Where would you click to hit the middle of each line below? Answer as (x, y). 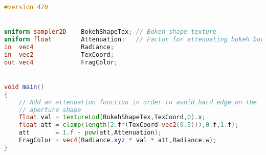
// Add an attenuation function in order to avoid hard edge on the (138, 102)
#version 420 (26, 7)
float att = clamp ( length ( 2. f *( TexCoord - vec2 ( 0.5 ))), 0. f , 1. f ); (129, 125)
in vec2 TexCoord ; (59, 54)
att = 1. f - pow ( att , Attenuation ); (90, 133)
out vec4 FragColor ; (61, 62)
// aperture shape (50, 110)
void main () (24, 87)
